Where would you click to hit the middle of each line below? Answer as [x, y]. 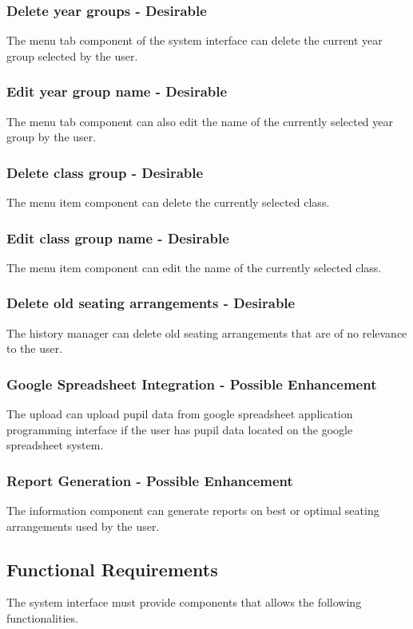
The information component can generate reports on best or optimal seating [193, 510]
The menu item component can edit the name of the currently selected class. [194, 267]
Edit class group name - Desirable [118, 237]
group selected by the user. [72, 55]
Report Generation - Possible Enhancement [150, 480]
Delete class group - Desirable [105, 172]
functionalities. [42, 618]
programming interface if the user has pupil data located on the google [180, 429]
